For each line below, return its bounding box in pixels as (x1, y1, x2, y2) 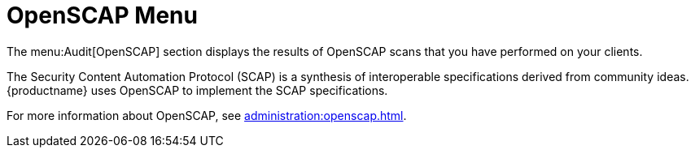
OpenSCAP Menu (7, 2, 198, 29)
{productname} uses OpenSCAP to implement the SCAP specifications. (7, 83, 388, 97)
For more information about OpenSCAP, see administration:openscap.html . (7, 108, 407, 122)
